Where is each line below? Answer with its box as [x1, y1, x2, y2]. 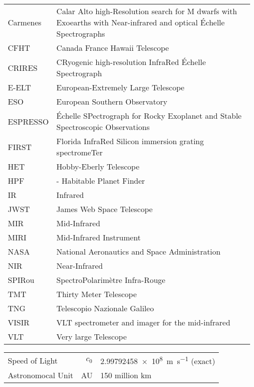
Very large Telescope [56, 331, 127, 342]
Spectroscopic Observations [56, 121, 150, 132]
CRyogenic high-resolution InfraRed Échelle [56, 56, 206, 67]
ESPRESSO [8, 115, 49, 127]
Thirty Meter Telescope [56, 288, 137, 300]
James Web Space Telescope [56, 203, 153, 215]
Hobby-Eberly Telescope [56, 161, 140, 172]
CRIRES [8, 62, 38, 73]
